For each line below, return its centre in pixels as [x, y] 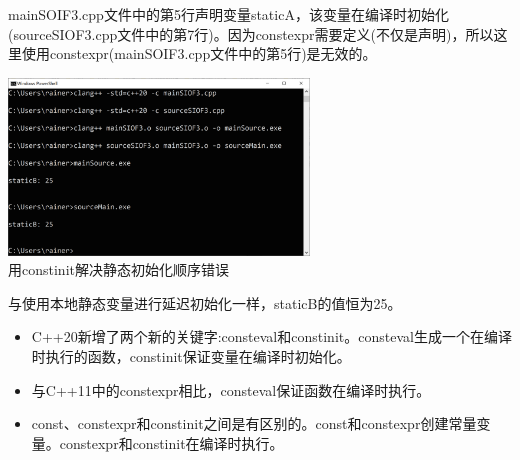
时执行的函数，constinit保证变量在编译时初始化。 [191, 355]
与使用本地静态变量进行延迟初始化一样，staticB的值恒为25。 [205, 302]
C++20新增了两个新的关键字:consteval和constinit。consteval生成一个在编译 [271, 336]
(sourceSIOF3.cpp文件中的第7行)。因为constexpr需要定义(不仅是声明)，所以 [251, 33]
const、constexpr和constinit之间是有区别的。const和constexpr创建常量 [254, 423]
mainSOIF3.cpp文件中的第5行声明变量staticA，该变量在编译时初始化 [228, 14]
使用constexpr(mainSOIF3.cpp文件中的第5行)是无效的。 [199, 53]
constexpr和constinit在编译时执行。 [171, 442]
